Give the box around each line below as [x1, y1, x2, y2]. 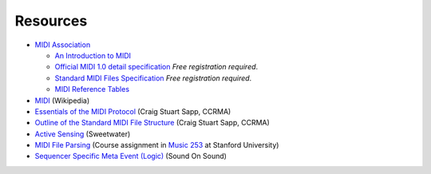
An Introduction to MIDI [54, 50, 132, 60]
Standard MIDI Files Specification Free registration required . [54, 73, 252, 83]
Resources [14, 12, 88, 30]
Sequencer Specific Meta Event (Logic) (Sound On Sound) [34, 152, 227, 161]
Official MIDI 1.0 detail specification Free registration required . [54, 62, 259, 72]
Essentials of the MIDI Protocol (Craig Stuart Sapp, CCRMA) [34, 106, 231, 116]
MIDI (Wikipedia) [34, 96, 90, 105]
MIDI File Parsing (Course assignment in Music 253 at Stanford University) [34, 140, 279, 150]
